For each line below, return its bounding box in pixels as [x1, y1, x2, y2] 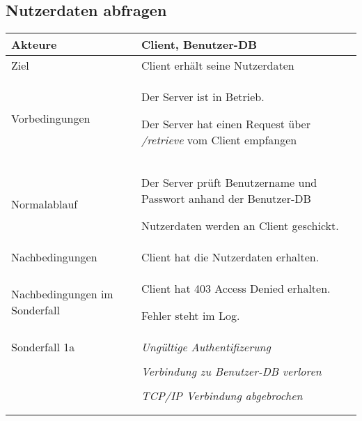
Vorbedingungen [11, 110, 90, 127]
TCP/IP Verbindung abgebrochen [141, 388, 303, 404]
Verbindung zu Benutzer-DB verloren [141, 363, 322, 380]
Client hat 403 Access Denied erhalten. [141, 280, 331, 297]
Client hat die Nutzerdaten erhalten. [141, 249, 320, 266]
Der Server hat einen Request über [141, 116, 310, 132]
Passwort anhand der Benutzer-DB [141, 190, 311, 207]
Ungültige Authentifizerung [141, 339, 271, 355]
